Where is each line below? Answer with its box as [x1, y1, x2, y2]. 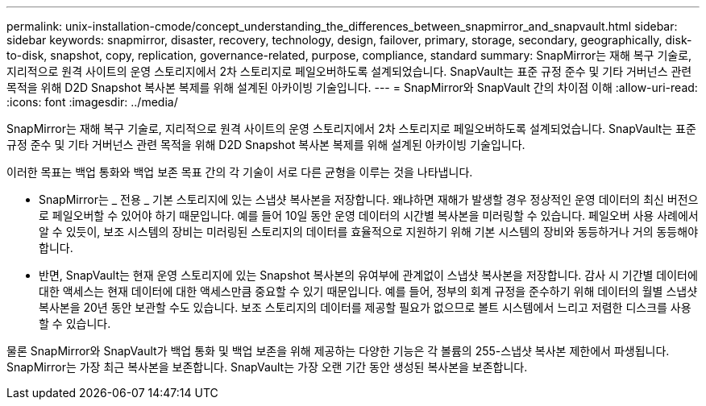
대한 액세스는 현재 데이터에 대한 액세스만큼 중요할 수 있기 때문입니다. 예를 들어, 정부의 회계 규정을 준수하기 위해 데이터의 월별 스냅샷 [39, 284, 698, 298]
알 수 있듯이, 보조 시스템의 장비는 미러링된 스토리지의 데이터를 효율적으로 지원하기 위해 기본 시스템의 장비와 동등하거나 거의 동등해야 [39, 225, 699, 238]
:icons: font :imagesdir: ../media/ [6, 95, 178, 109]
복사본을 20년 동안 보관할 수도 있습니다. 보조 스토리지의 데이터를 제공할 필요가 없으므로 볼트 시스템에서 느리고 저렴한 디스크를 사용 [39, 300, 691, 314]
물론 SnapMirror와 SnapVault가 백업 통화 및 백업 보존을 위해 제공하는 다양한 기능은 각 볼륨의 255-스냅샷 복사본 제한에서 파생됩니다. [6, 344, 670, 358]
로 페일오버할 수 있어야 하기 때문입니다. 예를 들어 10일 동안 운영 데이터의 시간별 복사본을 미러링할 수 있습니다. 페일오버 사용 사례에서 [39, 209, 699, 222]
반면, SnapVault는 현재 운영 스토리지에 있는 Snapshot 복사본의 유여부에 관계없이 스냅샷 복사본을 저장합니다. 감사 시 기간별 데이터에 [39, 268, 698, 282]
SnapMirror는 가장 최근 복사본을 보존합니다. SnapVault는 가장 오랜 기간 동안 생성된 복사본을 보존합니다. [6, 360, 528, 374]
